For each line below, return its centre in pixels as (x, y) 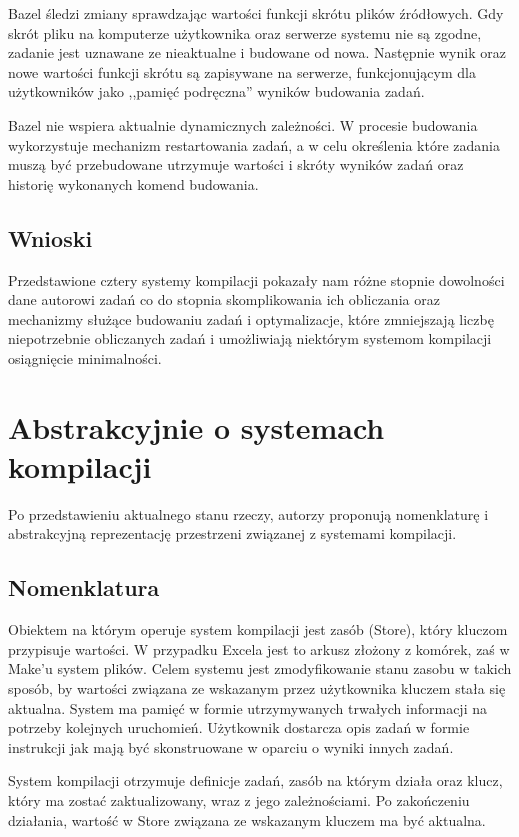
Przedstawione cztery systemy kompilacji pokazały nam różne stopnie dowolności (256, 279)
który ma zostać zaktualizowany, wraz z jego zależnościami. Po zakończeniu (239, 799)
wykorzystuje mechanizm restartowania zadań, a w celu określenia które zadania (254, 144)
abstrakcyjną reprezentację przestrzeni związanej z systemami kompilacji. (232, 533)
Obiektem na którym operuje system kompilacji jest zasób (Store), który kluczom (258, 629)
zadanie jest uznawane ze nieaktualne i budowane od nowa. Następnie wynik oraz (257, 52)
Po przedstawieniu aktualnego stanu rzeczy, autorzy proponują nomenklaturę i (248, 513)
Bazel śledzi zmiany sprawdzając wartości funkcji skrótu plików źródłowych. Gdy (256, 13)
